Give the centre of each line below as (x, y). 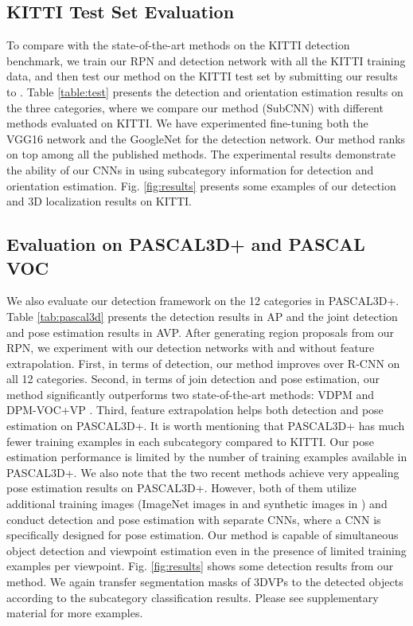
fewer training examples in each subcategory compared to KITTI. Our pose (191, 441)
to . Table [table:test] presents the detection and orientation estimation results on (205, 91)
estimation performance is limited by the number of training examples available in (207, 457)
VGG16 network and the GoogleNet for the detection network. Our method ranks (206, 138)
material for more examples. (75, 613)
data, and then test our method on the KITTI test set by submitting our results (202, 76)
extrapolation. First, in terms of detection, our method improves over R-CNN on (203, 363)
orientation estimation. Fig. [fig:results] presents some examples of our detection (201, 185)
